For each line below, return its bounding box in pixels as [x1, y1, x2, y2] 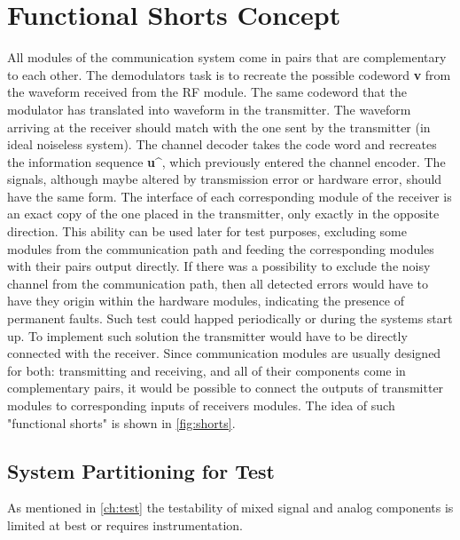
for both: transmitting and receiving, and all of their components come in [7, 361, 406, 379]
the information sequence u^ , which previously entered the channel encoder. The [7, 152, 446, 171]
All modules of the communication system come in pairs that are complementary [7, 48, 447, 67]
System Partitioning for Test [7, 457, 275, 484]
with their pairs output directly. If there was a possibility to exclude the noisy [7, 257, 431, 275]
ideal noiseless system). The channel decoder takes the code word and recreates [7, 135, 437, 154]
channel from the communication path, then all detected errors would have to [7, 274, 429, 292]
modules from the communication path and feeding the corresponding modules [7, 239, 434, 258]
